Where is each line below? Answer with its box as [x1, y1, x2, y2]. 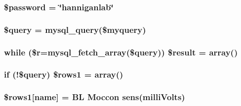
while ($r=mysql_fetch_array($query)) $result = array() [4, 46, 238, 58]
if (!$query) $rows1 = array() [4, 68, 123, 80]
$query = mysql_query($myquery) [4, 23, 146, 35]
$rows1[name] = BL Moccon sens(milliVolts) [4, 91, 185, 103]
